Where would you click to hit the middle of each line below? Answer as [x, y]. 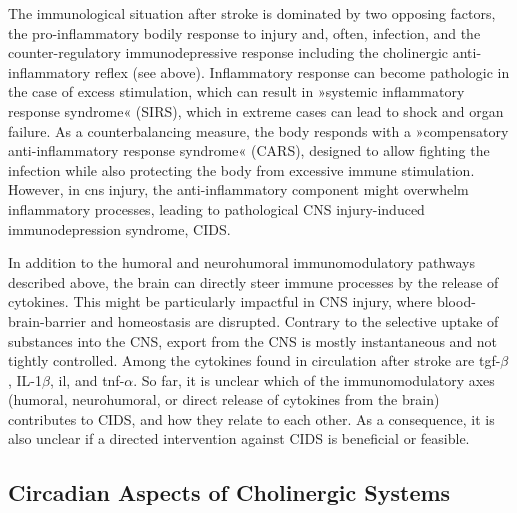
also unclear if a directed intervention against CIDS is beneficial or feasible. [239, 438]
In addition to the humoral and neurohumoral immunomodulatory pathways [241, 262]
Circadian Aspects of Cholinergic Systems [229, 492]
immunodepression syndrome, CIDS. [119, 228]
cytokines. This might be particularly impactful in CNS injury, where [220, 301]
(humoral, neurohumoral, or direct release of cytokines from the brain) [224, 399]
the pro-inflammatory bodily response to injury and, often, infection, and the [244, 32]
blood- [456, 301]
